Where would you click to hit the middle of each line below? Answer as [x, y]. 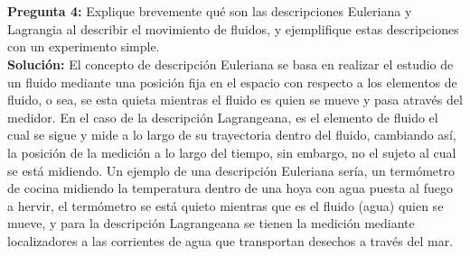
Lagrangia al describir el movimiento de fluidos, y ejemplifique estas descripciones [233, 28]
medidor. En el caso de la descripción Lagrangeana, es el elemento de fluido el [223, 117]
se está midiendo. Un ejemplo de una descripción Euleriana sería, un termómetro [231, 170]
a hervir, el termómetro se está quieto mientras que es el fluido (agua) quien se [226, 205]
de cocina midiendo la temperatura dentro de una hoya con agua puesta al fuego [230, 188]
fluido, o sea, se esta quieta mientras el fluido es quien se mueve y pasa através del [235, 100]
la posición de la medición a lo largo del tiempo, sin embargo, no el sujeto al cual [232, 152]
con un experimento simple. [84, 46]
